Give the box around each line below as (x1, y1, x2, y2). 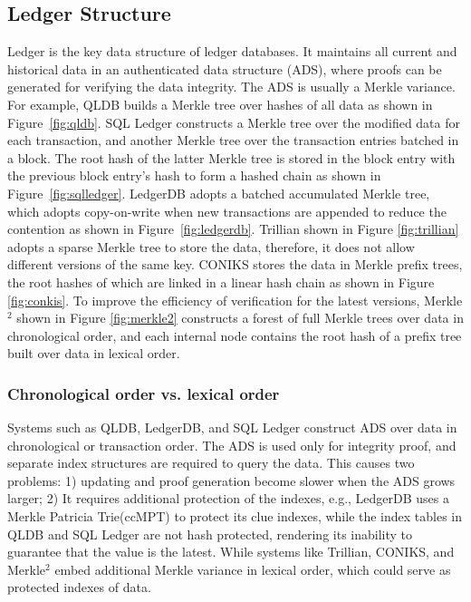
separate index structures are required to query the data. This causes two (7, 453, 415, 472)
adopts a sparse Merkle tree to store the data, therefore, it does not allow (7, 237, 415, 256)
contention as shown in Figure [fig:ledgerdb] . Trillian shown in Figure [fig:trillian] (7, 219, 459, 238)
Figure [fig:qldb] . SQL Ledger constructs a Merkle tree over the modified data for (7, 112, 460, 131)
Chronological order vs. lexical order (7, 382, 280, 404)
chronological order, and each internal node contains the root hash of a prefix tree (7, 325, 462, 345)
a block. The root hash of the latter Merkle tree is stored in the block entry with (7, 148, 456, 167)
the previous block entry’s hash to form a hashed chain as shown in (7, 166, 381, 185)
